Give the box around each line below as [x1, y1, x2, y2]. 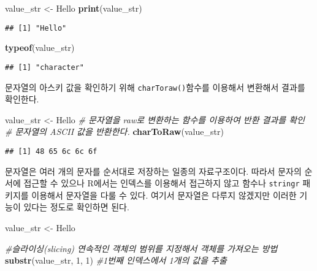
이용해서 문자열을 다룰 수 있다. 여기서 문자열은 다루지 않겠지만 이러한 [31, 188, 297, 201]
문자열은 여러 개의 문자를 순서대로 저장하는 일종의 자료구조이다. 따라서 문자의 [5, 164, 302, 177]
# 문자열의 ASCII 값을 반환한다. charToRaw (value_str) [5, 125, 224, 138]
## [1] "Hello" [5, 23, 67, 32]
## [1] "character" [5, 63, 84, 72]
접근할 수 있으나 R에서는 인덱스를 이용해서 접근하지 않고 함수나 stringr [23, 177, 300, 189]
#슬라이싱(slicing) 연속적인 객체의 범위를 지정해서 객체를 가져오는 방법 [5, 242, 278, 254]
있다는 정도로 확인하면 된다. [23, 200, 129, 213]
